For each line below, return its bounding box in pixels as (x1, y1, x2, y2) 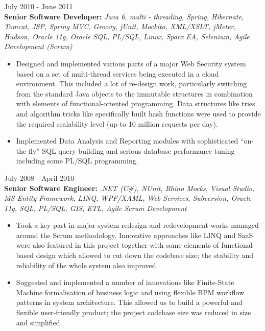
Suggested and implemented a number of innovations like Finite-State (16, 277, 234, 288)
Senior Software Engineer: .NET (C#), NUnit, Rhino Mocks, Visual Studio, (4, 182, 255, 193)
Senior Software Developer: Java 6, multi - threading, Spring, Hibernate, (4, 11, 244, 21)
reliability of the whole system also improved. (16, 259, 158, 270)
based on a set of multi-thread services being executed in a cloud (16, 68, 219, 79)
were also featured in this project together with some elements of (16, 240, 219, 250)
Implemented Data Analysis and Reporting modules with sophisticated (16, 135, 238, 146)
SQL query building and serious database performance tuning (42, 145, 235, 156)
